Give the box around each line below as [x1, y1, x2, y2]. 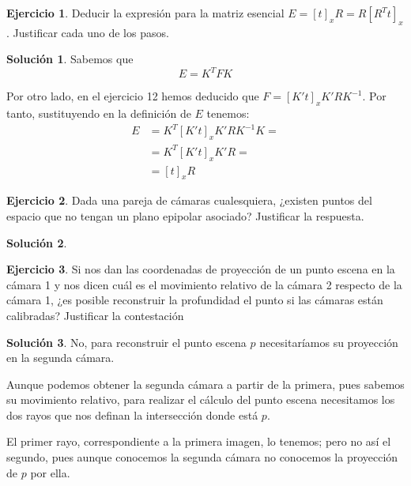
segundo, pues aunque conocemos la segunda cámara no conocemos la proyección [6, 449, 398, 465]
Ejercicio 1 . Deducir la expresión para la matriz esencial [6, 5, 285, 21]
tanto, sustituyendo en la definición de [6, 105, 191, 122]
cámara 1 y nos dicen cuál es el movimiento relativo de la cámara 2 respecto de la [6, 276, 402, 292]
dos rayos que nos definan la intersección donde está [6, 406, 258, 423]
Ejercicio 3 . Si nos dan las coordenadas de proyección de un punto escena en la [6, 261, 395, 277]
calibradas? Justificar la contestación [6, 307, 184, 323]
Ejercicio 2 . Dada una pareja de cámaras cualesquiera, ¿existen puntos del [6, 192, 372, 209]
